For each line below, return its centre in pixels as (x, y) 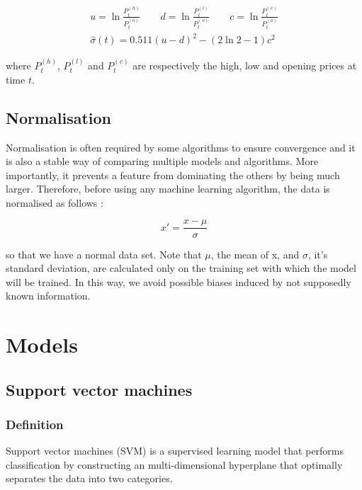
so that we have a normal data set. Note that (104, 254)
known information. (48, 296)
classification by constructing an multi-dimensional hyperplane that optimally (174, 464)
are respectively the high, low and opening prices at (245, 65)
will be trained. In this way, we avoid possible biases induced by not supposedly (179, 281)
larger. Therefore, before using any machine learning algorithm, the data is (168, 189)
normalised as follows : (55, 202)
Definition (35, 424)
